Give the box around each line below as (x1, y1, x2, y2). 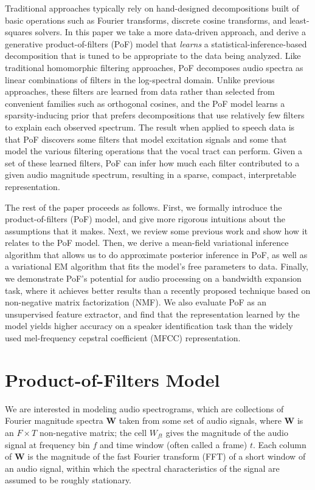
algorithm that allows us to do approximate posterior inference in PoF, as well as (5, 248, 308, 260)
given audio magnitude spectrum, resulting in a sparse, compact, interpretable (5, 168, 296, 181)
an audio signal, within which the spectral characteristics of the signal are (5, 461, 280, 474)
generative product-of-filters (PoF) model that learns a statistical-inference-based (5, 37, 307, 50)
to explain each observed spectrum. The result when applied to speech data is (5, 120, 295, 133)
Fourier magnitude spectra (5, 414, 103, 427)
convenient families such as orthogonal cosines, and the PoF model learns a (5, 97, 285, 109)
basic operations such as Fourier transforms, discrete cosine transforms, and (5, 13, 287, 26)
